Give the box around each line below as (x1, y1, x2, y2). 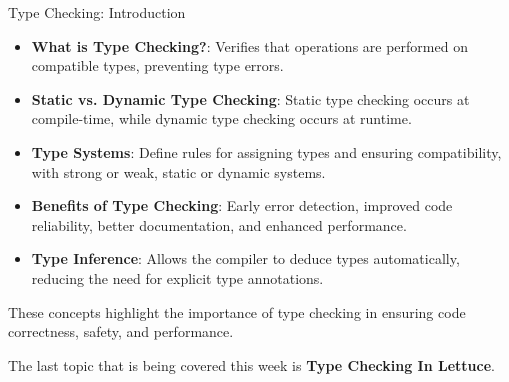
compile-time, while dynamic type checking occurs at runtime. (31, 108, 412, 129)
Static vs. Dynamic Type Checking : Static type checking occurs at (31, 88, 470, 109)
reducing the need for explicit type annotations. (31, 267, 324, 288)
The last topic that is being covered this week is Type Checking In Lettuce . (8, 354, 495, 375)
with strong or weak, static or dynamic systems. (31, 161, 326, 182)
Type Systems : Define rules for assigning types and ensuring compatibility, (31, 141, 502, 162)
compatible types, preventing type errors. (31, 55, 284, 76)
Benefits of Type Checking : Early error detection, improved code (31, 195, 453, 216)
